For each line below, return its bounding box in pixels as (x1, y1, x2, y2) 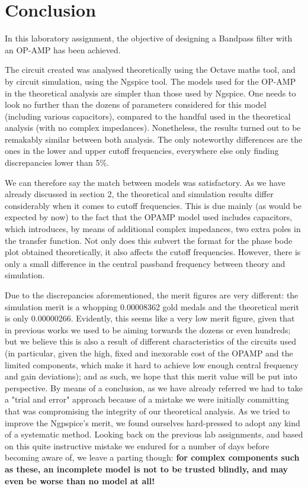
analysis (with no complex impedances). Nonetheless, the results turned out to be (5, 121, 301, 134)
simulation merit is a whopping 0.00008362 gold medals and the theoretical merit (5, 300, 299, 313)
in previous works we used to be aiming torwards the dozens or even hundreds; (5, 323, 291, 336)
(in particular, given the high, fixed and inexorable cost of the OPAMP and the (5, 346, 293, 359)
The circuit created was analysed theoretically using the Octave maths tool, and (5, 63, 296, 76)
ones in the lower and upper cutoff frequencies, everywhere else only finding (5, 144, 279, 157)
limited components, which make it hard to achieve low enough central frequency (5, 358, 299, 371)
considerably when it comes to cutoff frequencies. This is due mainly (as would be (5, 199, 302, 211)
